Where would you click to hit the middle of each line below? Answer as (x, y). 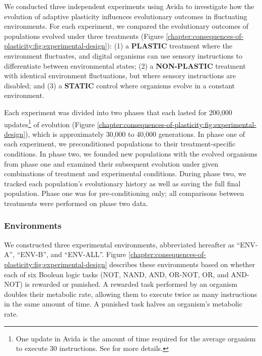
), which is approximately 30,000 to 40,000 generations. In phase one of (135, 134)
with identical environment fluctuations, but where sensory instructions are (120, 75)
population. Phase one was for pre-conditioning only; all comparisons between (124, 193)
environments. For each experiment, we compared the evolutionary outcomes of (126, 26)
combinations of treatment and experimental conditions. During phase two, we (125, 173)
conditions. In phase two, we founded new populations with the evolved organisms (131, 153)
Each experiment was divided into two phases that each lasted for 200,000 (118, 112)
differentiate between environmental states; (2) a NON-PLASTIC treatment (125, 65)
